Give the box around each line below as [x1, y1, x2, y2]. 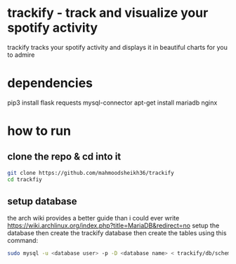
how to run [7, 123, 72, 139]
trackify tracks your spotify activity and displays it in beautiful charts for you [7, 43, 228, 51]
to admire [7, 51, 35, 59]
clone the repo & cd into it [7, 151, 122, 163]
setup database [7, 195, 77, 208]
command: [7, 237, 39, 245]
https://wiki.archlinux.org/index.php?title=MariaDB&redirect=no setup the [7, 221, 220, 230]
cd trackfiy [7, 176, 42, 183]
